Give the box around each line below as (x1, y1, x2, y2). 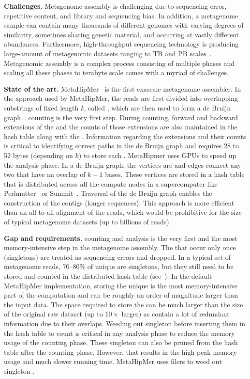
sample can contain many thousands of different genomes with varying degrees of (4, 20, 244, 30)
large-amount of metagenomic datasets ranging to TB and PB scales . (4, 48, 212, 58)
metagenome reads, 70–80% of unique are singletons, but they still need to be (4, 261, 234, 271)
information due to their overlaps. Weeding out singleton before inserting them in (4, 318, 246, 328)
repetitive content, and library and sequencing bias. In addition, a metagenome (4, 10, 238, 20)
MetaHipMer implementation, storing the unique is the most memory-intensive (4, 280, 238, 290)
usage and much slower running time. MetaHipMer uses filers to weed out (4, 356, 222, 366)
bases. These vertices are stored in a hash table (105, 169, 245, 179)
